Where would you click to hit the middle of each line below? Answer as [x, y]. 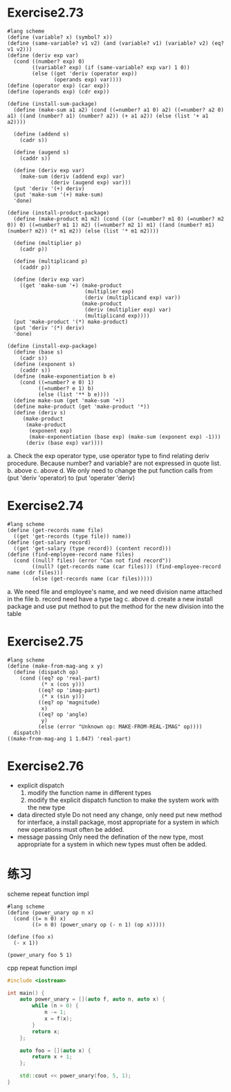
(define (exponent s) [45, 364]
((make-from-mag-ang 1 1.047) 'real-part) [69, 738]
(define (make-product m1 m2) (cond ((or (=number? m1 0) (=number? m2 [119, 219]
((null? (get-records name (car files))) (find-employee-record [127, 566]
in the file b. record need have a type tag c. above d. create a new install [110, 599]
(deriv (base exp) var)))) [64, 443]
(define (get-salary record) [49, 542]
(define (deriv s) [40, 412]
